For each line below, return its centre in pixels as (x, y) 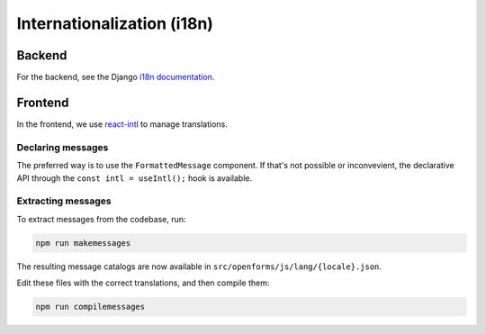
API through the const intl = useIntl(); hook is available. (134, 178)
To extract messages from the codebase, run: (101, 219)
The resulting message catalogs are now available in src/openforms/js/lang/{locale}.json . (199, 266)
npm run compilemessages (90, 307)
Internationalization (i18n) (115, 23)
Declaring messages (63, 147)
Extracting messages (64, 201)
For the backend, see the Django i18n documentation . (116, 77)
